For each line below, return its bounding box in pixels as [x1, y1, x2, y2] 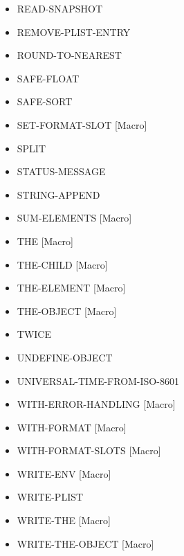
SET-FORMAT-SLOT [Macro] [17, 117, 147, 132]
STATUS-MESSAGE [17, 164, 106, 179]
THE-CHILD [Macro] [17, 257, 108, 271]
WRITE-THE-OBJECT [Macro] [17, 536, 154, 550]
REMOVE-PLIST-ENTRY [17, 24, 131, 39]
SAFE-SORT [17, 94, 73, 109]
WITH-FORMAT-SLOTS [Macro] [17, 443, 161, 458]
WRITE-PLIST [17, 490, 84, 504]
